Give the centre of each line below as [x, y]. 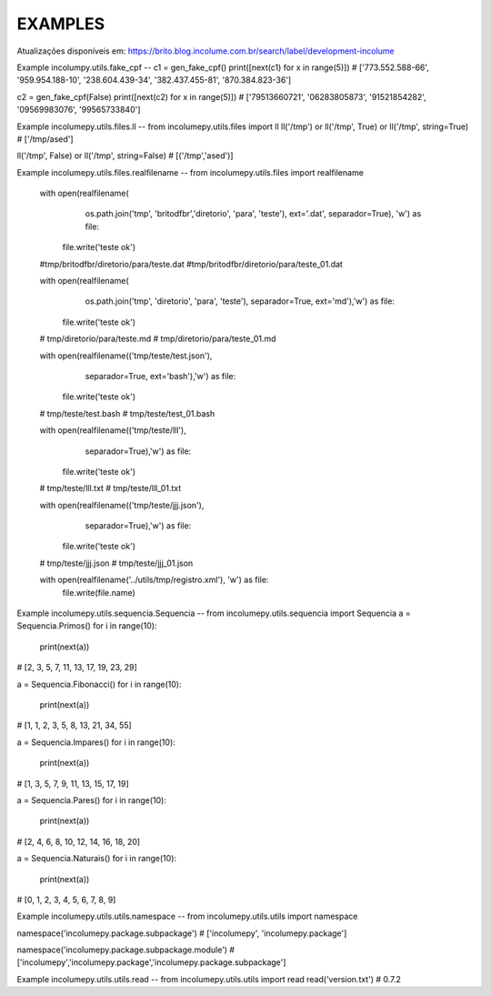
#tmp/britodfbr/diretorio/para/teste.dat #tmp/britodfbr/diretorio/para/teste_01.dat [191, 264]
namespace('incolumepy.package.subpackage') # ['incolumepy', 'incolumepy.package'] [182, 933]
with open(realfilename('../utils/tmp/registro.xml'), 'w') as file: [154, 580]
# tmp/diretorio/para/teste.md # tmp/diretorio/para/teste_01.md [158, 339]
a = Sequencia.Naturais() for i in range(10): [97, 859]
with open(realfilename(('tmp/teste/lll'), [113, 430]
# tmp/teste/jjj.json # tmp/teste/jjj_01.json [116, 563]
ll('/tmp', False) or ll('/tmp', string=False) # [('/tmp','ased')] [125, 156]
